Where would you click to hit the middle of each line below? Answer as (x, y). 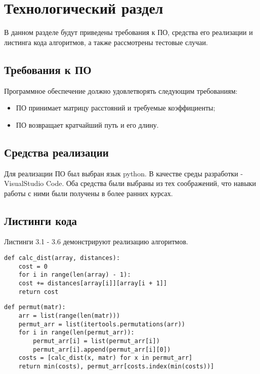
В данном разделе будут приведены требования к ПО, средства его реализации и (128, 32)
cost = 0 (33, 266)
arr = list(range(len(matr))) (69, 316)
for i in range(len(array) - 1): (75, 275)
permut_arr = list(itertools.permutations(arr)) (102, 324)
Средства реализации (56, 152)
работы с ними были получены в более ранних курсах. (89, 193)
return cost (38, 292)
